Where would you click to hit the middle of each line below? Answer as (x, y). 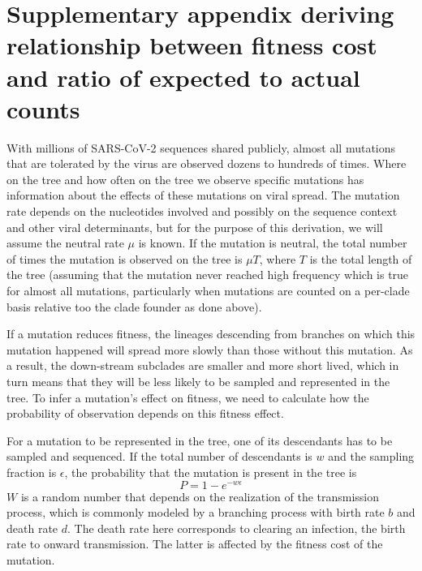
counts (43, 108)
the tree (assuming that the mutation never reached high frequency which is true (208, 275)
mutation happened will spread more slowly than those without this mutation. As (210, 349)
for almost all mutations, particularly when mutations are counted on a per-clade (208, 291)
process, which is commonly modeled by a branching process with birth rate (196, 512)
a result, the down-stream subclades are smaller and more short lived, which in (203, 365)
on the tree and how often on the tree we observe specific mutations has (185, 179)
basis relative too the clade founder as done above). (134, 306)
